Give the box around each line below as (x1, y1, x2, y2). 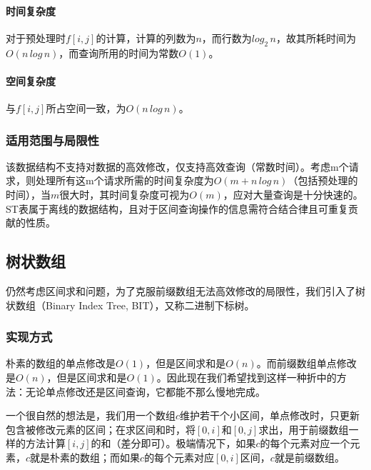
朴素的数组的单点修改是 (6, 356, 116, 371)
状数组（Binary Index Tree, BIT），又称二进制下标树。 (6, 297, 255, 312)
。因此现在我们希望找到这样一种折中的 (156, 369, 337, 384)
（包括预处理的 (288, 173, 358, 188)
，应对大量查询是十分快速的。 (223, 186, 363, 201)
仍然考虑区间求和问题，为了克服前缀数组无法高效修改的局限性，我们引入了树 (6, 283, 365, 298)
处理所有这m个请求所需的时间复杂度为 (35, 173, 214, 188)
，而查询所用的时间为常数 (59, 45, 179, 60)
